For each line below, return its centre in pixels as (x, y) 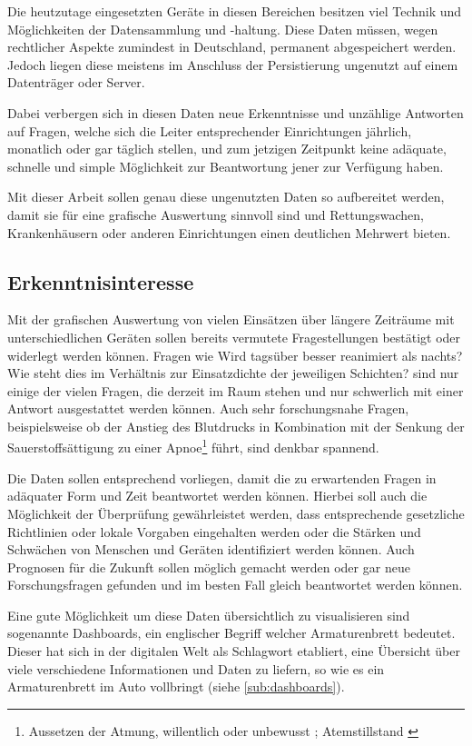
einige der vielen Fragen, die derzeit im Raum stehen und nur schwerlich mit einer (236, 390)
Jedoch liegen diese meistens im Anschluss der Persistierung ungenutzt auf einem (233, 64)
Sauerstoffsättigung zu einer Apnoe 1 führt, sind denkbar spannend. (193, 446)
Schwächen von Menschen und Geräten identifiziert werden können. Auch (211, 549)
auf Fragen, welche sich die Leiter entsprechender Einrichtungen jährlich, (210, 130)
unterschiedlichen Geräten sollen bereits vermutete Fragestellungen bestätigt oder (234, 337)
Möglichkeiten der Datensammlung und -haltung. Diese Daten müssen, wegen (223, 29)
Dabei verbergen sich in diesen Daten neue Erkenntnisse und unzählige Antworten (236, 112)
